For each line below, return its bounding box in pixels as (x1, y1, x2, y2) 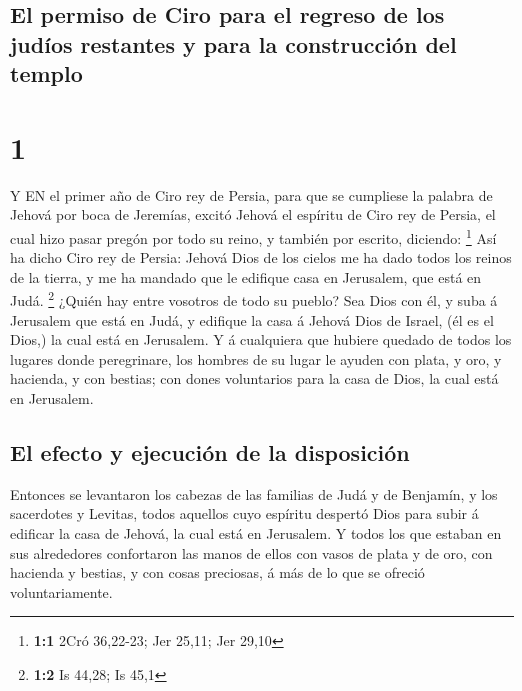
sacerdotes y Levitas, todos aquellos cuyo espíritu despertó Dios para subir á (10, 503, 479, 524)
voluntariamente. (10, 581, 113, 602)
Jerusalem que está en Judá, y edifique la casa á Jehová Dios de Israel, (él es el (10, 309, 494, 330)
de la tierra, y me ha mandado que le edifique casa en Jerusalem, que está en (10, 266, 482, 287)
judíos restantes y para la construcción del (10, 28, 457, 59)
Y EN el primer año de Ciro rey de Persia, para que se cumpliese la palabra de (10, 184, 493, 205)
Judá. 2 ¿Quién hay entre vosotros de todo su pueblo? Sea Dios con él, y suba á (10, 287, 498, 310)
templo (10, 58, 83, 89)
